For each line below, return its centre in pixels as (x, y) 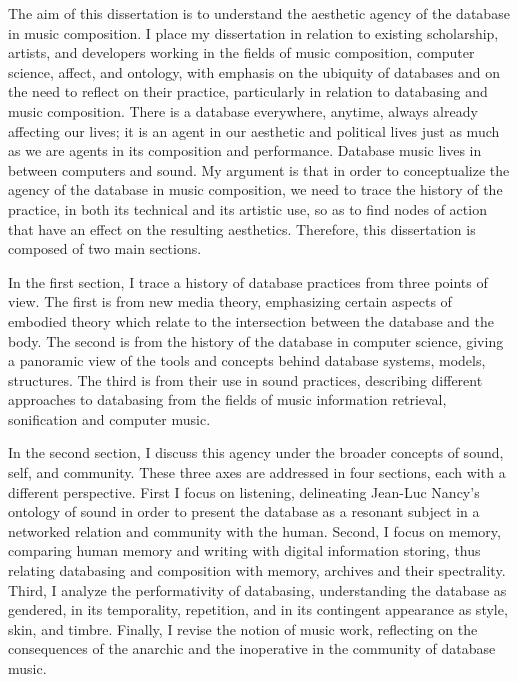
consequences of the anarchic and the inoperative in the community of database (252, 648)
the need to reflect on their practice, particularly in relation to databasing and (248, 91)
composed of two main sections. (105, 248)
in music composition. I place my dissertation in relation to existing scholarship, (253, 32)
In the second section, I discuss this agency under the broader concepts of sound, (256, 452)
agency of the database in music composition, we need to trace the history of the (255, 189)
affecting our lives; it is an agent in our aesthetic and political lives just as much (254, 130)
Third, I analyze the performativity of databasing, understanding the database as (257, 589)
